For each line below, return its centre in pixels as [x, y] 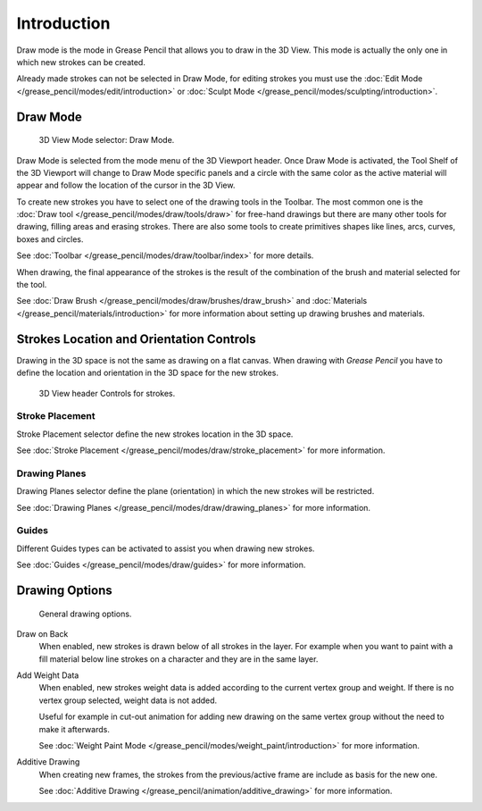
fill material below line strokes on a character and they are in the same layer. [179, 659]
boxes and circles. [50, 239]
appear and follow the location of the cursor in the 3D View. [126, 185]
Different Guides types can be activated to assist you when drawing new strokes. [166, 548]
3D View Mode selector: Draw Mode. [107, 140]
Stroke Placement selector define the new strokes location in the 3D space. [155, 434]
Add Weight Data [48, 675]
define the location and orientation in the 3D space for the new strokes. [147, 373]
